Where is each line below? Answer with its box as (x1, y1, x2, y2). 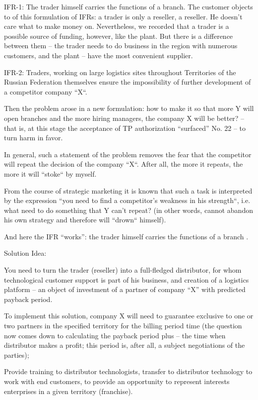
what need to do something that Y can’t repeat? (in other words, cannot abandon (4, 204, 253, 215)
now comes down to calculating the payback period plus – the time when (4, 330, 226, 340)
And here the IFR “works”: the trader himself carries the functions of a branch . (4, 231, 249, 241)
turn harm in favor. (4, 132, 63, 143)
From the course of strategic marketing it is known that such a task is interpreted (4, 185, 253, 196)
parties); (4, 349, 29, 360)
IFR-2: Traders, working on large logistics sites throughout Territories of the (4, 67, 236, 77)
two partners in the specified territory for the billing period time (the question (4, 320, 242, 331)
